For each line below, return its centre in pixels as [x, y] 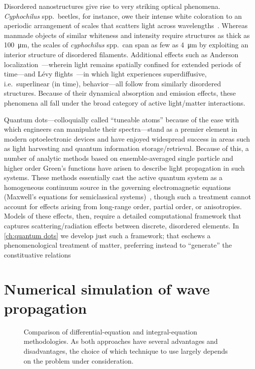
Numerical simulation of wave [107, 288]
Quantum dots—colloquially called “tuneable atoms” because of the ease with [122, 119]
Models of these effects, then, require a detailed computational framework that [123, 216]
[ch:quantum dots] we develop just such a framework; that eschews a [107, 235]
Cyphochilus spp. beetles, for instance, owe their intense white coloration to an [123, 16]
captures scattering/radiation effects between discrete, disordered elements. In [122, 226]
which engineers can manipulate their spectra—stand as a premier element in [121, 129]
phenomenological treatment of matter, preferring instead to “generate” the [118, 245]
